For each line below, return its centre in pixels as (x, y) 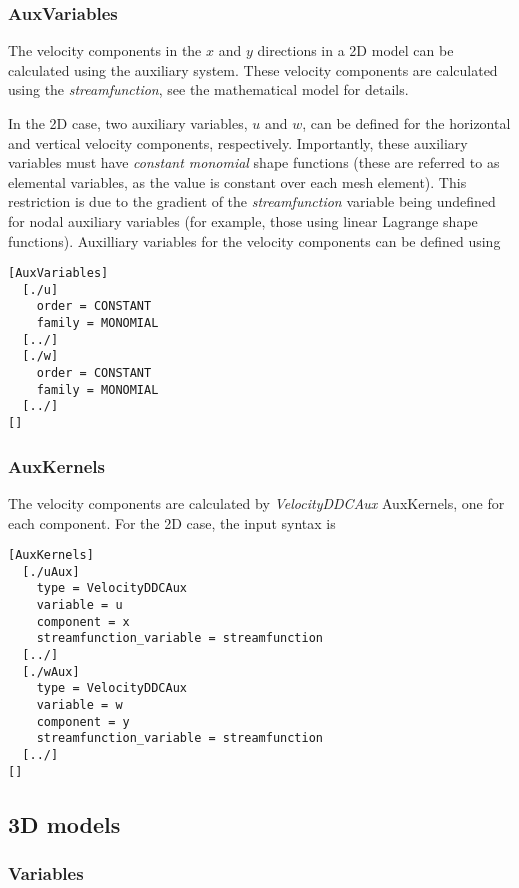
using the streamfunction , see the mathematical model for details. (208, 89)
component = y (83, 721)
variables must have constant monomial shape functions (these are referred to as (254, 162)
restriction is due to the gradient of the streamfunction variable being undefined (252, 201)
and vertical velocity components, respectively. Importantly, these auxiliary (238, 142)
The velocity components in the (105, 50)
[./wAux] (51, 671)
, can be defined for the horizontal (406, 123)
